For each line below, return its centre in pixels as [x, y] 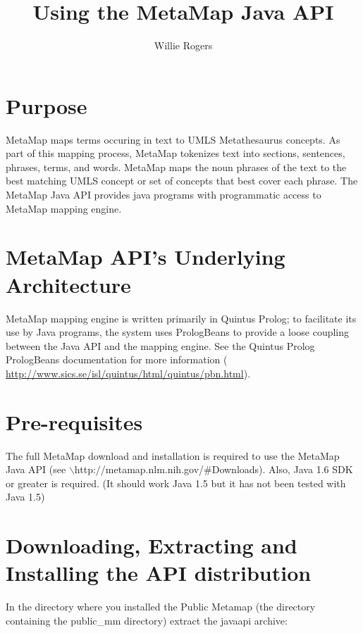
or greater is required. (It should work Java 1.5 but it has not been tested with [176, 483]
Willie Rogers [183, 45]
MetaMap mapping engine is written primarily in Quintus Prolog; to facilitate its [181, 318]
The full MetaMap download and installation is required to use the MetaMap [173, 455]
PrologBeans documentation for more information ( [117, 359]
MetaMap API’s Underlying [146, 257]
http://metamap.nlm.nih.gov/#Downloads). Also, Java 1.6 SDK [214, 469]
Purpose [47, 105]
